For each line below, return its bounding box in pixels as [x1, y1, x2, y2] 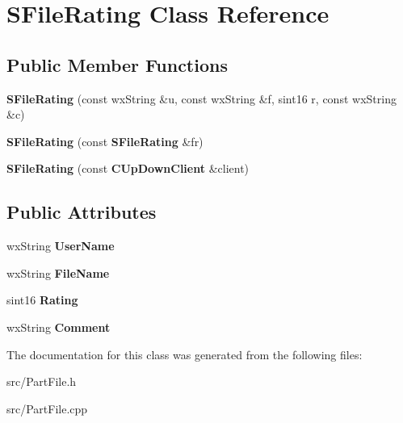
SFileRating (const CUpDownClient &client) [6, 160, 250, 177]
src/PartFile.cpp [6, 400, 88, 417]
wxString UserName [6, 237, 115, 254]
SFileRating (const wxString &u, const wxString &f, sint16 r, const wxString [6, 90, 397, 107]
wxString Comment [6, 318, 111, 335]
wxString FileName [6, 264, 110, 281]
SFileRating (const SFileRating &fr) [6, 132, 204, 149]
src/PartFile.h [6, 373, 77, 390]
